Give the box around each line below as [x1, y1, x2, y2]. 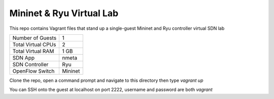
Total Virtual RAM [12, 47, 54, 55]
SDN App [12, 54, 35, 61]
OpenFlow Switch [12, 67, 55, 74]
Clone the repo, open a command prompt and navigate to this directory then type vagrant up [9, 77, 203, 83]
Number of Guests [12, 34, 57, 41]
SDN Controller [12, 61, 49, 68]
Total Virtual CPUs [12, 41, 56, 48]
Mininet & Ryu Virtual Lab [9, 8, 119, 19]
